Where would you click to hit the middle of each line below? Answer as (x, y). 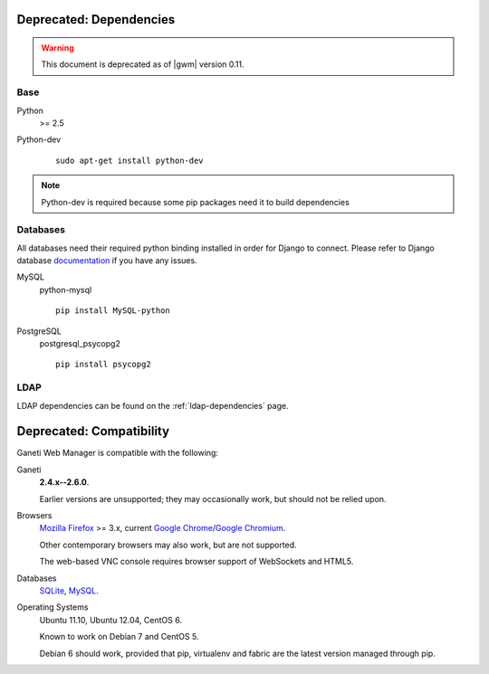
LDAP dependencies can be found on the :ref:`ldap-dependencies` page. (153, 405)
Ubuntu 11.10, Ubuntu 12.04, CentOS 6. (111, 620)
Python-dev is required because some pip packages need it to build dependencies (196, 202)
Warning (58, 48)
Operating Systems (53, 607)
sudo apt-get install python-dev (129, 160)
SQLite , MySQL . (69, 590)
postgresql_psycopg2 (80, 343)
